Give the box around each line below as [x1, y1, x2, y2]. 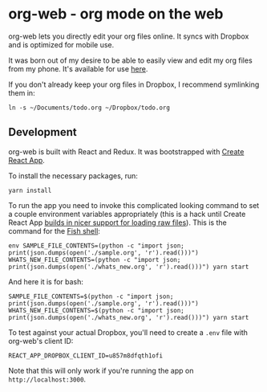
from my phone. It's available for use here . [8, 63, 148, 73]
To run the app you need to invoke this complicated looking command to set [8, 200, 260, 210]
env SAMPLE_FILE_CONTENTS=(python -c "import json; [8, 242, 184, 250]
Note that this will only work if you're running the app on [8, 365, 194, 375]
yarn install [8, 186, 52, 194]
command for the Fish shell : [8, 226, 100, 235]
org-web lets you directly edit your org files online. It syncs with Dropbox [8, 31, 249, 41]
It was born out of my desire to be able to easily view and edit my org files [8, 55, 253, 65]
